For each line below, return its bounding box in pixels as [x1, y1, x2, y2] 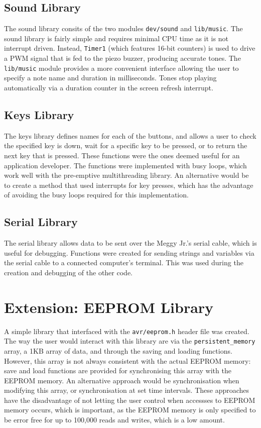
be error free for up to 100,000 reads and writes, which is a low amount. [4, 414, 225, 425]
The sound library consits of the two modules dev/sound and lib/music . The [4, 23, 243, 34]
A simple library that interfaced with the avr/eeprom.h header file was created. [4, 326, 249, 336]
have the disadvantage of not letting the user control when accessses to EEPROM [4, 394, 255, 405]
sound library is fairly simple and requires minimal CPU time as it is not [4, 33, 228, 43]
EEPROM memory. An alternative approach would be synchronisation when [4, 375, 239, 385]
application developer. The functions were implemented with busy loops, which [4, 160, 247, 170]
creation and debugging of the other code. [4, 267, 133, 277]
